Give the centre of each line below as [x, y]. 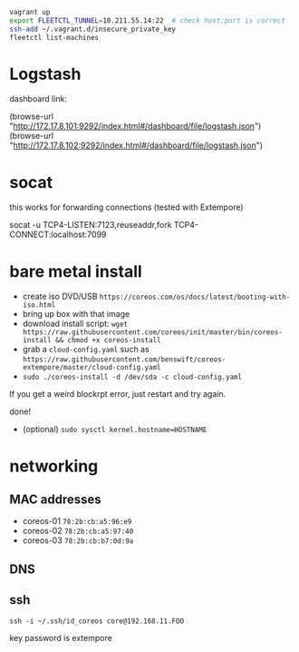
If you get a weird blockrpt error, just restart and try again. [118, 394]
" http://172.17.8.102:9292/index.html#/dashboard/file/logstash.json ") [136, 145]
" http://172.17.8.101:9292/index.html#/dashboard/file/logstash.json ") [135, 126]
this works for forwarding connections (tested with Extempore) [126, 207]
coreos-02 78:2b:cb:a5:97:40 [78, 531]
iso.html [39, 305]
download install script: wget [75, 324]
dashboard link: [39, 99]
